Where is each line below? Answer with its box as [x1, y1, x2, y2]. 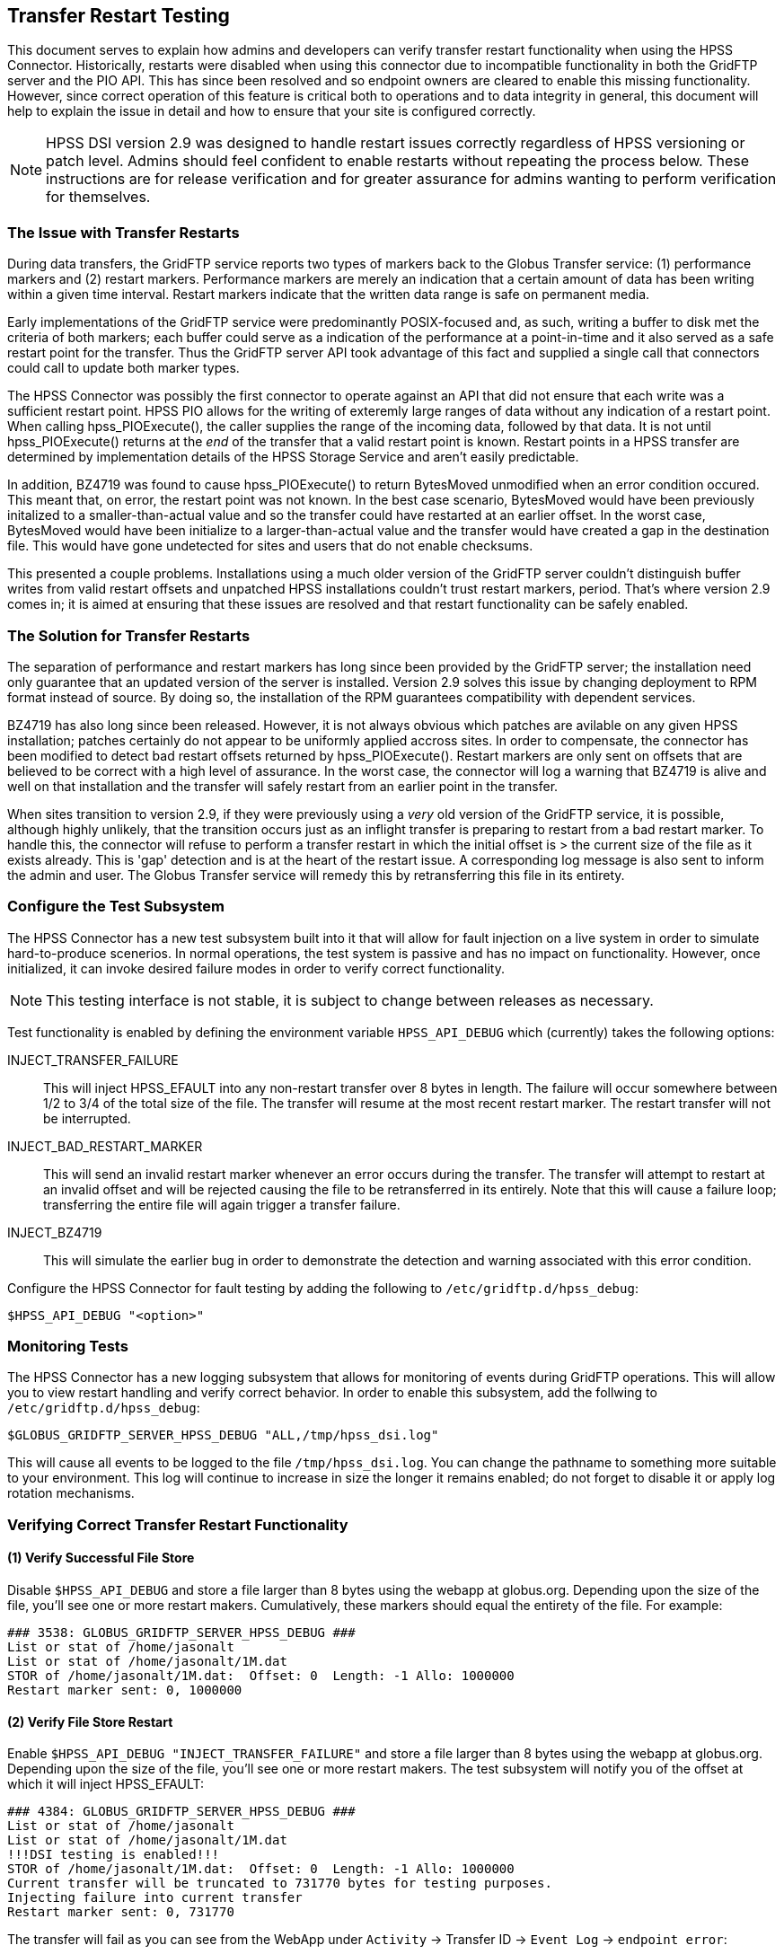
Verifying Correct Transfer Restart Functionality [7, 1515, 348, 1534]
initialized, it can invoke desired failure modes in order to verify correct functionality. [7, 960, 505, 976]
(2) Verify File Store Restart [7, 1713, 173, 1730]
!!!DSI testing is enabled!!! [7, 1847, 220, 1862]
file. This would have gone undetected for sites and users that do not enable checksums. [7, 538, 533, 554]
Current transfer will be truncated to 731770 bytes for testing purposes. [7, 1876, 552, 1891]
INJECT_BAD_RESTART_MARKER [7, 1138, 203, 1154]
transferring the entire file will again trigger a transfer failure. [43, 1196, 401, 1212]
